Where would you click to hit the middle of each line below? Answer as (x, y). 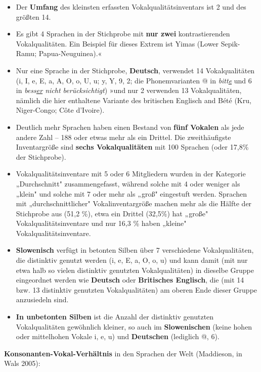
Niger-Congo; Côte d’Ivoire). (60, 110)
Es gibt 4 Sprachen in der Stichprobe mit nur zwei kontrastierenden (123, 34)
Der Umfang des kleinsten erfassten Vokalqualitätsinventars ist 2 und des (131, 7)
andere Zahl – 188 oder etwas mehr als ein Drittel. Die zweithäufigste (123, 137)
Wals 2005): (22, 363)
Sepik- (230, 43)
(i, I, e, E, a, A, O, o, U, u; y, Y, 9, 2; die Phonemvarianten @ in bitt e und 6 (134, 80)
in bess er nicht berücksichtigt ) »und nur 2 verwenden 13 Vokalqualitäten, (129, 90)
